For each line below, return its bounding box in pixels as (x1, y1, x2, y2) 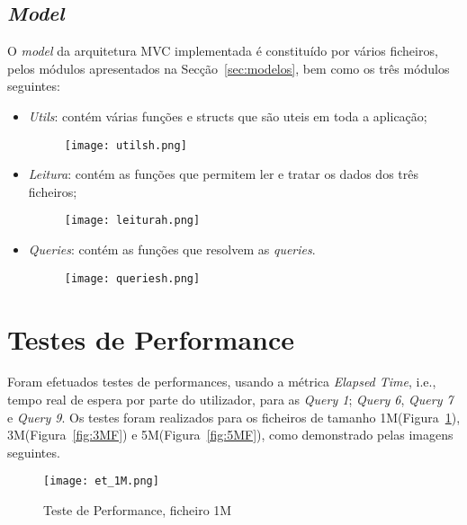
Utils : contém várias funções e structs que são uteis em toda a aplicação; (28, 106, 427, 125)
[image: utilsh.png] (64, 138, 187, 152)
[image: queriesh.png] (64, 271, 201, 285)
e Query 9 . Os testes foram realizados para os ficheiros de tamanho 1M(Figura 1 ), (7, 407, 461, 426)
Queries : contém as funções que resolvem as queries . (28, 240, 316, 259)
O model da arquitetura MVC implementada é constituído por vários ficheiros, (7, 41, 438, 60)
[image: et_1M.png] (43, 475, 159, 488)
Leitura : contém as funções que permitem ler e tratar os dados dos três (28, 165, 418, 183)
